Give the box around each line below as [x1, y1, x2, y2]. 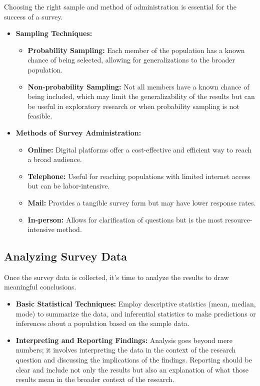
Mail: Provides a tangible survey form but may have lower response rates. [27, 197, 256, 207]
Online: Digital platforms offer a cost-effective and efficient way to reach [27, 144, 252, 154]
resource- [225, 214, 252, 224]
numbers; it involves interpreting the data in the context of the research [15, 344, 236, 355]
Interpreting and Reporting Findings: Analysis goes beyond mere [15, 334, 233, 345]
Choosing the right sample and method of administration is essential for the [4, 1, 236, 11]
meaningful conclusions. [4, 281, 76, 292]
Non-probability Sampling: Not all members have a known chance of [27, 81, 249, 91]
